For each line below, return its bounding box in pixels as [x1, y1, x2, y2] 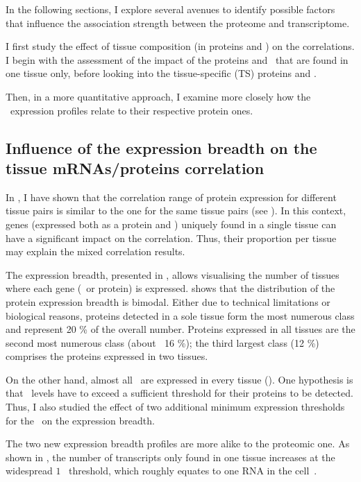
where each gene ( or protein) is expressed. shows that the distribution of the [6, 281, 335, 295]
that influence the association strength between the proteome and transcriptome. [6, 15, 350, 30]
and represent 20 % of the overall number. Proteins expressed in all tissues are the [6, 322, 355, 336]
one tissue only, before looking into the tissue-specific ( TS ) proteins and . [6, 66, 317, 80]
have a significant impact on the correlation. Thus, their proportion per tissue [6, 230, 337, 245]
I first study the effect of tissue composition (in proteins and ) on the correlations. [6, 39, 355, 53]
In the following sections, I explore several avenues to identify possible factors [6, 2, 335, 16]
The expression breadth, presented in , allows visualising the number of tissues [6, 267, 339, 282]
